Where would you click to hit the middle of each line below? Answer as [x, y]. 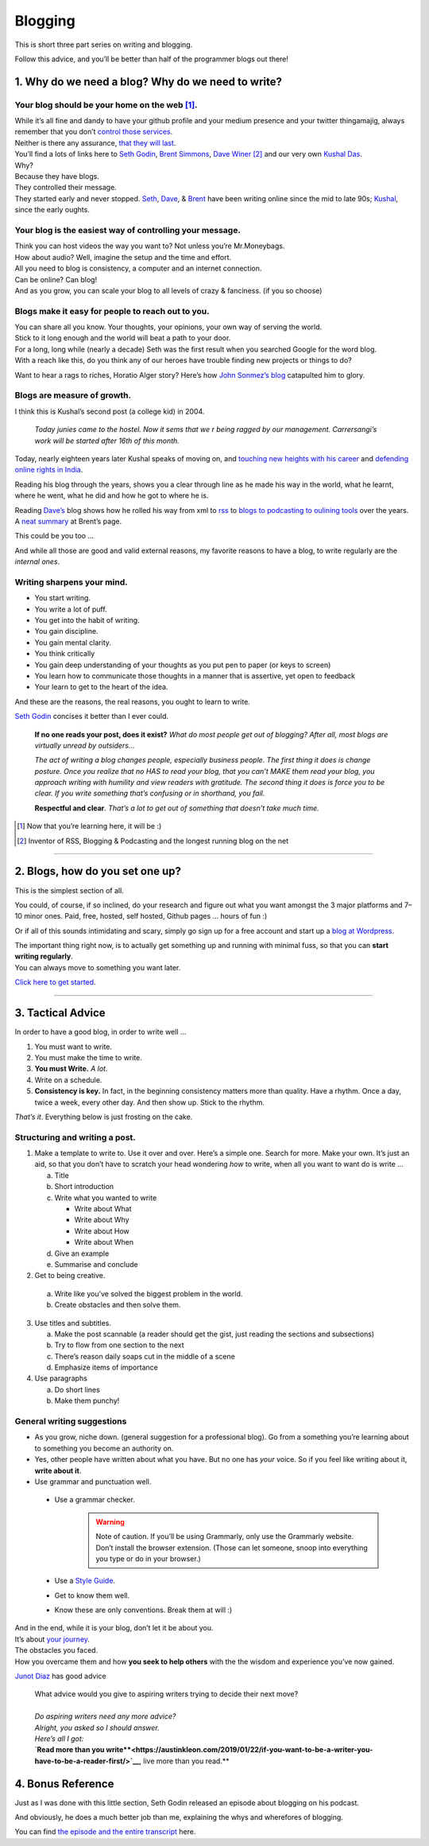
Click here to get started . [55, 982]
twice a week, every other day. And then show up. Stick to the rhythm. [150, 1102]
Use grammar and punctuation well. [93, 1481]
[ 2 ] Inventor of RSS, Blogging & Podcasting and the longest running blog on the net [153, 841]
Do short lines [77, 1389]
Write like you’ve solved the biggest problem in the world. [149, 1293]
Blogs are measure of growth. [73, 395]
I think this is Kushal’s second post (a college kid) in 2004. [110, 411]
